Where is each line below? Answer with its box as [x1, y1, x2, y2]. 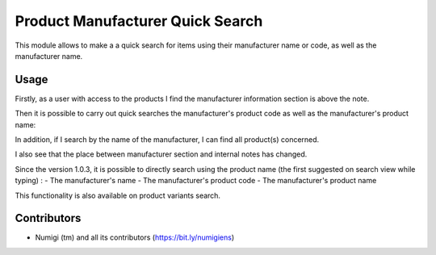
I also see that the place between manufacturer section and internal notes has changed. [15, 149, 308, 159]
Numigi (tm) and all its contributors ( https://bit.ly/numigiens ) [35, 232, 235, 242]
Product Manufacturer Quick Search [15, 12, 263, 30]
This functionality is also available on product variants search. [15, 190, 221, 200]
